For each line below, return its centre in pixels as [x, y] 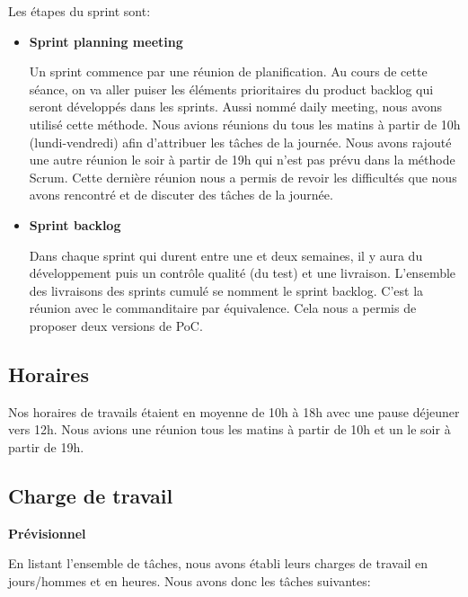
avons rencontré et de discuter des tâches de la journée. [181, 195]
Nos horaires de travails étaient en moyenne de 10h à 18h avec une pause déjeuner [234, 411]
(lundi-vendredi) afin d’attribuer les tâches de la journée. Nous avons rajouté [240, 142]
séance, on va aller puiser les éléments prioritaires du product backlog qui [231, 89]
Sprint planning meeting [106, 41]
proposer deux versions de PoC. [116, 325]
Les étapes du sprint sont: [79, 11]
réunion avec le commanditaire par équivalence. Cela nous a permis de [223, 308]
